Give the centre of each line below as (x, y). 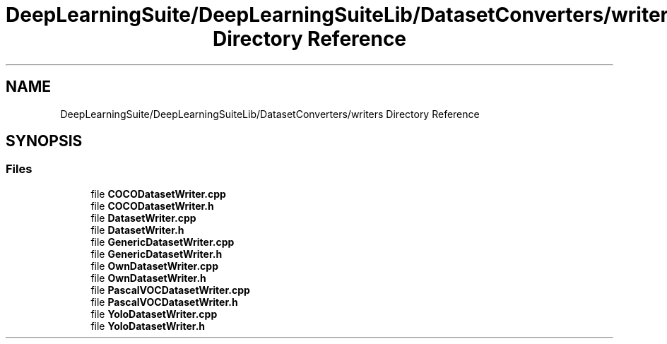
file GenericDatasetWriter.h (157, 254)
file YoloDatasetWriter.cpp (154, 314)
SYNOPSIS (44, 141)
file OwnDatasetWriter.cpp (154, 266)
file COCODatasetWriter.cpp (158, 194)
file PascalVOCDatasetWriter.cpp (170, 290)
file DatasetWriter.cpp (143, 218)
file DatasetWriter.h (137, 230)
